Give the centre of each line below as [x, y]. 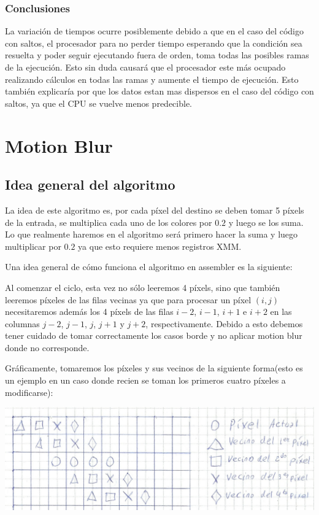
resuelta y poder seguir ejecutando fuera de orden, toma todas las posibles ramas [157, 55]
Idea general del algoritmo [90, 184]
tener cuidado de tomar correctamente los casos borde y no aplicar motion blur [154, 335]
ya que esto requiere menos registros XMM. [160, 246]
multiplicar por [33, 246]
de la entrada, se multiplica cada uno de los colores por [109, 222]
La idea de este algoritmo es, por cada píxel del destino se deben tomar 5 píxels [155, 210]
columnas [22, 323]
